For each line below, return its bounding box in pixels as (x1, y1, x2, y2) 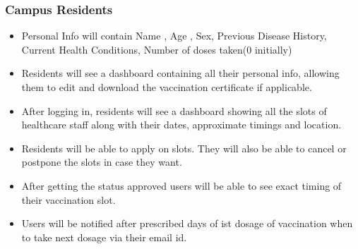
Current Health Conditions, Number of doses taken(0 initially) (21, 42, 292, 56)
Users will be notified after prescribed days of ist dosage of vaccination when (21, 216, 353, 231)
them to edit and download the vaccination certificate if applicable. (21, 80, 312, 94)
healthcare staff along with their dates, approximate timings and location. (21, 117, 342, 132)
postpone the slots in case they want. (21, 154, 182, 169)
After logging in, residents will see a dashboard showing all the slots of (21, 103, 327, 118)
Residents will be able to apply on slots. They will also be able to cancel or (21, 140, 347, 155)
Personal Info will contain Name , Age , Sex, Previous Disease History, (21, 28, 327, 43)
